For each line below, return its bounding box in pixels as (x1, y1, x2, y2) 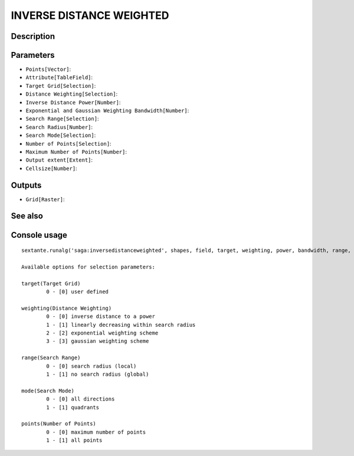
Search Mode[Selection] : (25, 132, 96, 139)
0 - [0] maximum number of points (46, 428, 146, 435)
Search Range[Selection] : (25, 115, 99, 122)
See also (11, 211, 44, 221)
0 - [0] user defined (46, 288, 109, 295)
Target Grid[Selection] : (25, 82, 96, 89)
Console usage (11, 230, 68, 240)
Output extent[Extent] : (25, 156, 93, 163)
